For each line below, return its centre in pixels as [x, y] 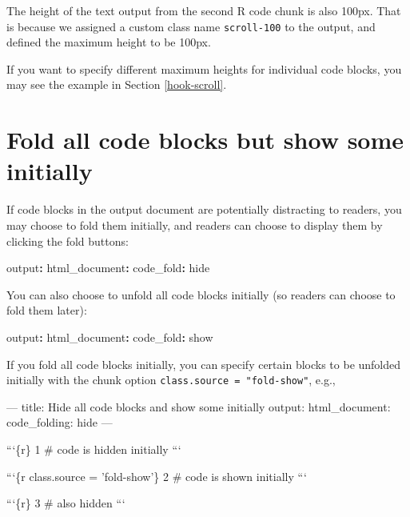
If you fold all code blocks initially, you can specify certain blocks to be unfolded [204, 364]
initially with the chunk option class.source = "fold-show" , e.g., [171, 380]
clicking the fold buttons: [68, 240]
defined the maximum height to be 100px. [109, 42]
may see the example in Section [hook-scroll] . [117, 84]
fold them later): [47, 310]
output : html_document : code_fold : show [110, 337]
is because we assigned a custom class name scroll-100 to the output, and [191, 26]
